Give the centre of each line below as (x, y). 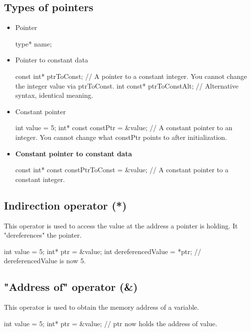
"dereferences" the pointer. (43, 235)
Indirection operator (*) (65, 205)
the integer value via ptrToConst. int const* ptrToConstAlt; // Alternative (127, 85)
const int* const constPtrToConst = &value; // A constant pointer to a (122, 170)
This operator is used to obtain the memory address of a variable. (102, 307)
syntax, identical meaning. (54, 95)
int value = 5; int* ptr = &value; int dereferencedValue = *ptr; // (102, 251)
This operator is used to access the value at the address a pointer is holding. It (121, 225)
